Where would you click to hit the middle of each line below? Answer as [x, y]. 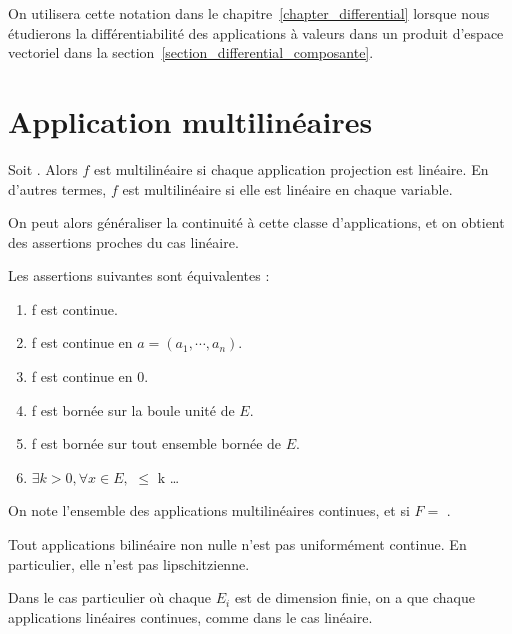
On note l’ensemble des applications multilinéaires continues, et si [209, 510]
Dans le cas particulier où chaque [110, 597]
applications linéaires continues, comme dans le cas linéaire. [190, 616]
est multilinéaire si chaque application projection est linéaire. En [291, 168]
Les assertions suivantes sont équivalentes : [139, 275]
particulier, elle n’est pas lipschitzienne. [129, 563]
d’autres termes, [57, 188]
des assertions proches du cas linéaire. [123, 241]
